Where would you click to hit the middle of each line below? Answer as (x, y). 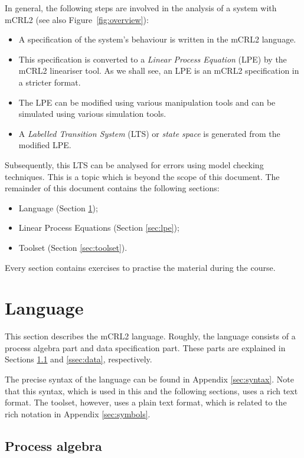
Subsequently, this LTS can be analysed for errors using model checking (134, 164)
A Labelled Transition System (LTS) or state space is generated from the (149, 133)
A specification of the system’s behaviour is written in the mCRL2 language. (157, 39)
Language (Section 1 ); (58, 207)
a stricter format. (50, 82)
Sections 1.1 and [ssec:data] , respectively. (79, 359)
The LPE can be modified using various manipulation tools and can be (147, 102)
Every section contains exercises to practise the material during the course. (140, 267)
